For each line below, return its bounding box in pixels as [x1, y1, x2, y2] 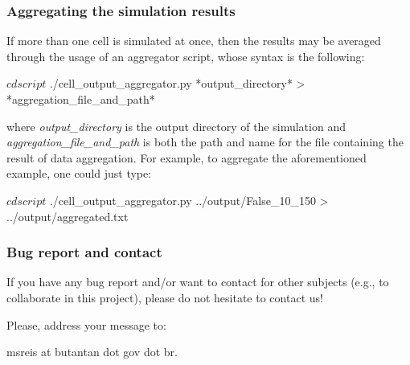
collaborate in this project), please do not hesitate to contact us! [6, 289, 323, 306]
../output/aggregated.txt [6, 207, 129, 224]
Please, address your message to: [6, 316, 166, 333]
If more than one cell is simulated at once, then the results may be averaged [6, 32, 381, 49]
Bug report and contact [6, 242, 162, 262]
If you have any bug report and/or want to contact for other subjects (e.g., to [6, 273, 389, 290]
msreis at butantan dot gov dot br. [6, 343, 178, 360]
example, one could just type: [6, 165, 152, 182]
